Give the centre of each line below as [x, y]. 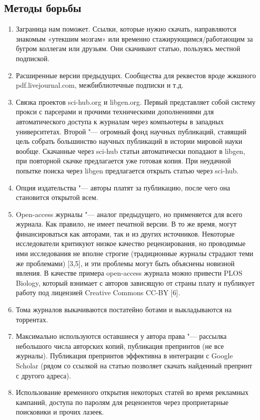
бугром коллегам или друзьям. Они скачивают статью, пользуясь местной [128, 48]
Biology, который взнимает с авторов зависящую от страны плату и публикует [135, 282]
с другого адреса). [43, 375]
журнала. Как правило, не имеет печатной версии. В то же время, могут [126, 224]
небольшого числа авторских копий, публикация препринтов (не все [120, 346]
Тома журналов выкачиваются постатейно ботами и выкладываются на [124, 309]
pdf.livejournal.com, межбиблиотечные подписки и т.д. [100, 85]
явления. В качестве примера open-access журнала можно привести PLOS [129, 273]
